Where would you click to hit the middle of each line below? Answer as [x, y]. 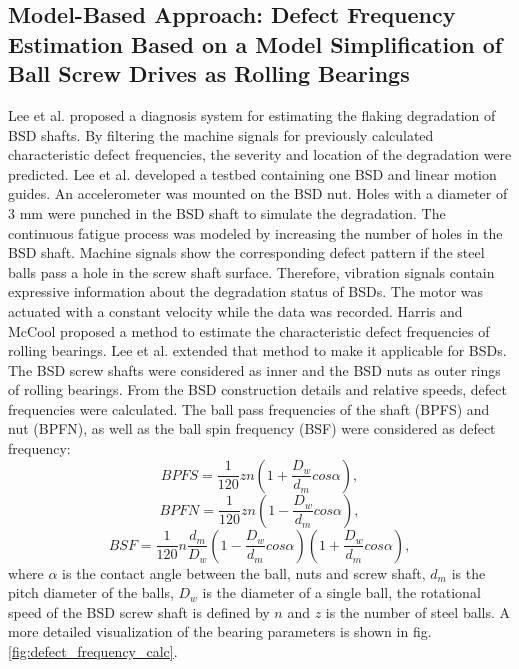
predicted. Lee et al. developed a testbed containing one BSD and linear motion [252, 173]
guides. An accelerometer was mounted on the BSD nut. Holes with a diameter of [258, 193]
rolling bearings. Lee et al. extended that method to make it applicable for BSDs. [257, 350]
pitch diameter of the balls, [91, 592]
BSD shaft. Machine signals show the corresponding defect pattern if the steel [246, 252]
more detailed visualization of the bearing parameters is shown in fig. [220, 631]
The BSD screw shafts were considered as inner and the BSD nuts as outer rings [254, 369]
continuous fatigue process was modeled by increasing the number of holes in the [255, 232]
